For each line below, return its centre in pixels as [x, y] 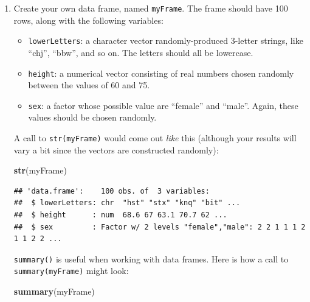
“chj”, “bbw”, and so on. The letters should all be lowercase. [141, 52]
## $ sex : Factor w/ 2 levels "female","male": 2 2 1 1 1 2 [160, 227]
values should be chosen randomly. [92, 117]
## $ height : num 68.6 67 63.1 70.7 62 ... [120, 215]
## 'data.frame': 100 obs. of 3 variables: [112, 191]
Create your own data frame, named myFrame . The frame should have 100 [151, 8]
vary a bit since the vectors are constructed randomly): [116, 149]
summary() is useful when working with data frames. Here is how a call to [151, 258]
